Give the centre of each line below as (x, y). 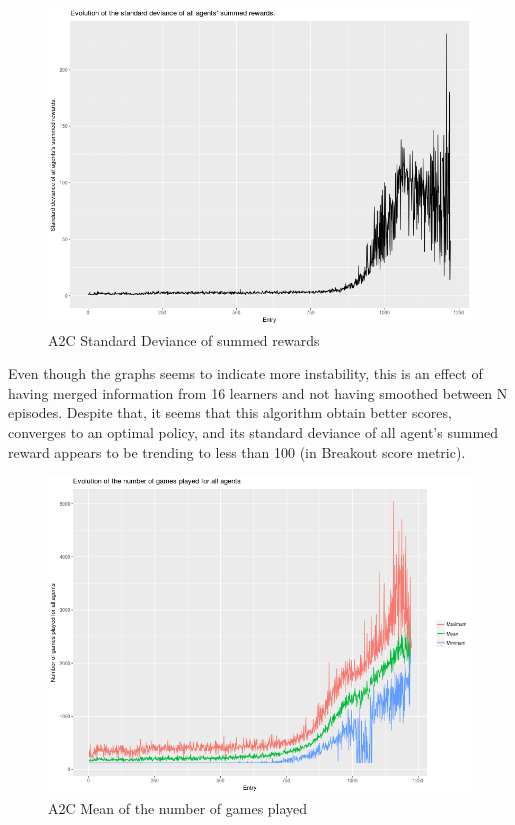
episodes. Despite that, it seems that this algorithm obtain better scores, (230, 412)
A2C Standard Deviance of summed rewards (184, 339)
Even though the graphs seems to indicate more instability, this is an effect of (245, 373)
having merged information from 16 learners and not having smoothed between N (258, 392)
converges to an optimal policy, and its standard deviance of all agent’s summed (253, 431)
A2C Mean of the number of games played (178, 807)
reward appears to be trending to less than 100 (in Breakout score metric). (237, 451)
